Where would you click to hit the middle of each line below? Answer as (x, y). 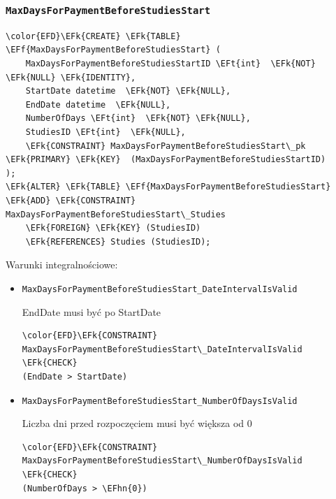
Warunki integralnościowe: (62, 265)
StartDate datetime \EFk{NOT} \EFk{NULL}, (128, 91)
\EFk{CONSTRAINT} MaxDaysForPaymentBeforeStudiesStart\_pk (166, 146)
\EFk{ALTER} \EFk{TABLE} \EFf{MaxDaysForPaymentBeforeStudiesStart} (168, 187)
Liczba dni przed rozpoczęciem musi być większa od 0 (137, 423)
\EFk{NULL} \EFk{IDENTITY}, (71, 77)
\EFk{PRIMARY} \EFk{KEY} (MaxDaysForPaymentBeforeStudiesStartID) (166, 160)
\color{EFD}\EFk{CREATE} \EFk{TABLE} (93, 36)
